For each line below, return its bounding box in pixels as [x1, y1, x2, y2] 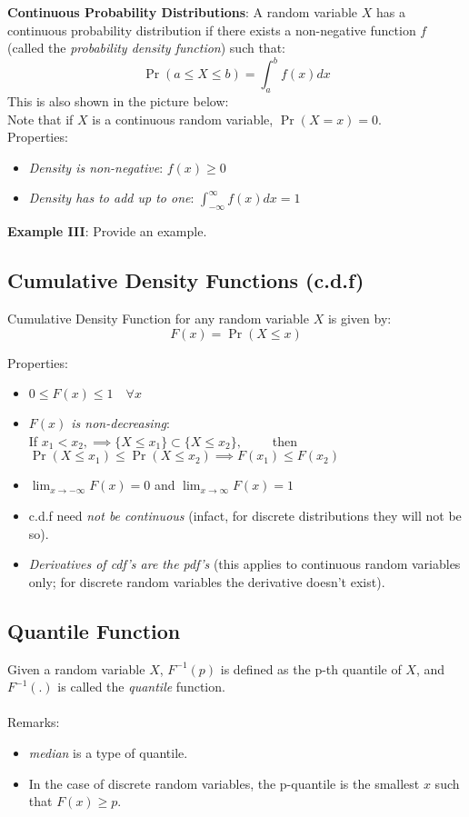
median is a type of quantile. [28, 742, 188, 762]
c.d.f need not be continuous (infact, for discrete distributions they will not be [28, 506, 462, 525]
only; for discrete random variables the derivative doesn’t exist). [28, 572, 385, 591]
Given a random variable [7, 659, 145, 678]
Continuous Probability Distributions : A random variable [7, 3, 358, 21]
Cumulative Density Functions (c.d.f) [7, 266, 364, 294]
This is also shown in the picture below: [7, 92, 229, 111]
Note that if [7, 109, 74, 128]
